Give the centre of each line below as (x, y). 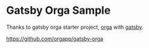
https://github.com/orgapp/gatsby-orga (55, 38)
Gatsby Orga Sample (58, 10)
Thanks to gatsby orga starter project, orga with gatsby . (75, 27)
